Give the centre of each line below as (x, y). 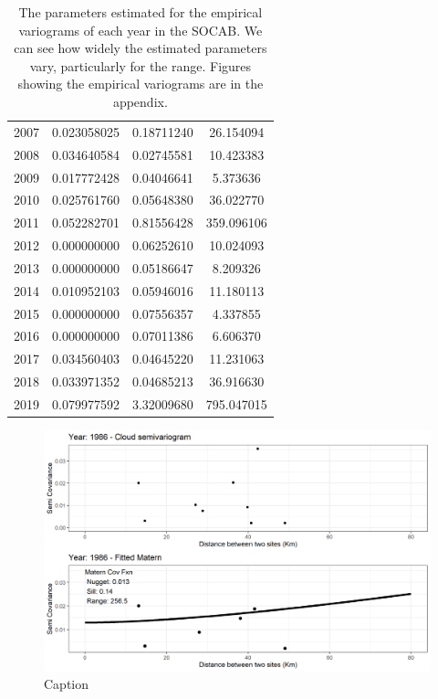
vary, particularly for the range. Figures (141, 65)
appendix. (140, 101)
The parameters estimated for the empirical (141, 12)
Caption (67, 684)
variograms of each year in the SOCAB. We (141, 30)
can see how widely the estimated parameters (141, 48)
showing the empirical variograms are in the (141, 84)
